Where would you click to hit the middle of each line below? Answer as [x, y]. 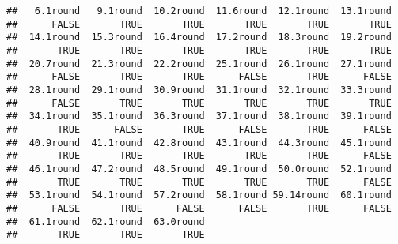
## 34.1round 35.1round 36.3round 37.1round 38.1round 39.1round [199, 116]
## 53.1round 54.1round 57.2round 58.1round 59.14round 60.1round [199, 195]
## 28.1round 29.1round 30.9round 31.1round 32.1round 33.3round [199, 90]
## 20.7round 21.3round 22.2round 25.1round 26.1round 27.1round [199, 64]
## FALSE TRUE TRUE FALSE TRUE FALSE [199, 77]
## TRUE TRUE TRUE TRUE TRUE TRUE [199, 50]
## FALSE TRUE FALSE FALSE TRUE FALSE [199, 208]
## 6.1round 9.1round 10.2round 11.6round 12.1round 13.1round [199, 11]
